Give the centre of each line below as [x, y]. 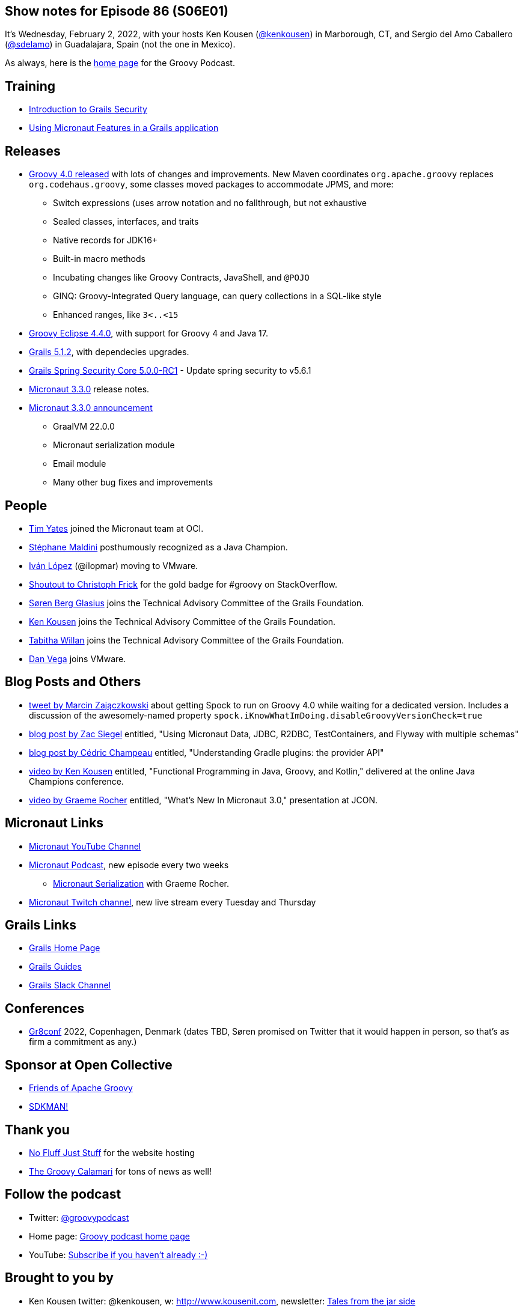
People [26, 505]
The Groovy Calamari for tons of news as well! [120, 1172]
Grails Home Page [65, 948]
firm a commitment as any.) [83, 1042]
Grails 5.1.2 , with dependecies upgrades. [109, 352]
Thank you [37, 1130]
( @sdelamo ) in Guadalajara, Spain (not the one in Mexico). [120, 44]
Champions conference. [76, 781]
